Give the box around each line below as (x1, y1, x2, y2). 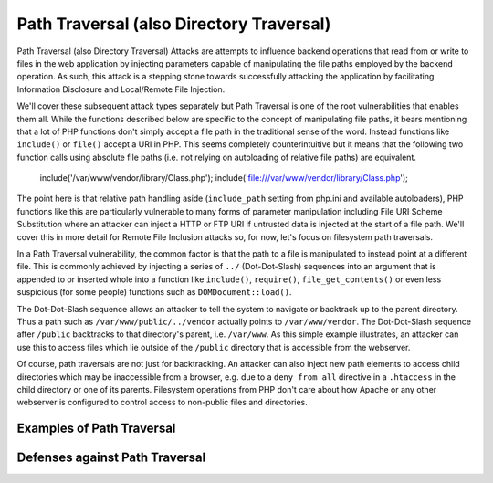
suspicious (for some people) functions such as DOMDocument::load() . (16, 287, 292, 298)
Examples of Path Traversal (16, 421, 176, 436)
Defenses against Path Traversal (16, 450, 206, 466)
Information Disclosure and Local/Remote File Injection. (16, 83, 226, 95)
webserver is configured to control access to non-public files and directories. (16, 397, 308, 408)
